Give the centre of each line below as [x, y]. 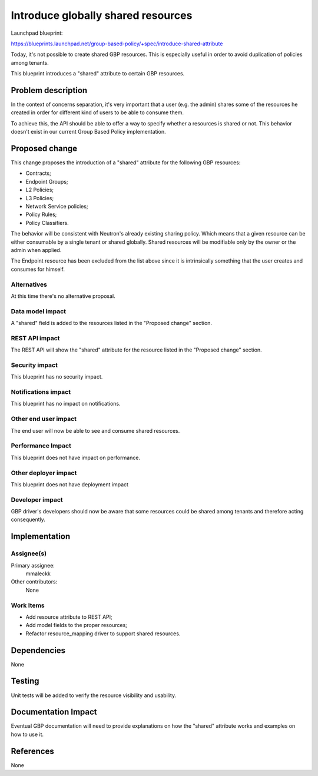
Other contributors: [34, 582]
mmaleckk [38, 573]
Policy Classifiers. [47, 223]
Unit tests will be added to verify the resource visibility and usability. [94, 695]
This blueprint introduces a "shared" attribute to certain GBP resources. [98, 74]
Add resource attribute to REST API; [69, 617]
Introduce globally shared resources [102, 15]
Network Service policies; [57, 207]
